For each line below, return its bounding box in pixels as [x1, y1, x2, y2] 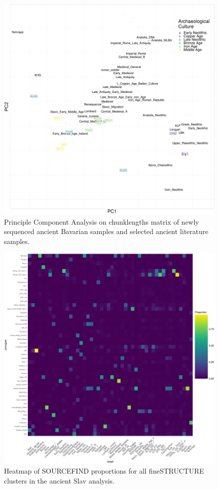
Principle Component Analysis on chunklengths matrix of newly [4, 216, 199, 227]
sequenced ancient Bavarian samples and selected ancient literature [4, 226, 209, 237]
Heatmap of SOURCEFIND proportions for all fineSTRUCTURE [4, 465, 204, 476]
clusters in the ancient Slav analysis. [4, 475, 115, 486]
